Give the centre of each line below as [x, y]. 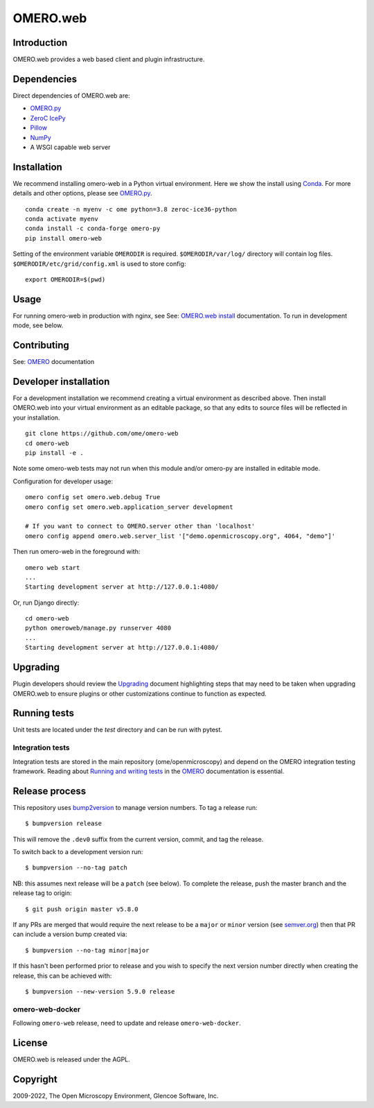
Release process [50, 791]
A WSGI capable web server [70, 147]
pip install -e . [54, 453]
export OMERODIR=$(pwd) [65, 279]
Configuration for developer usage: [63, 481]
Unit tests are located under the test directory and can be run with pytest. [118, 730]
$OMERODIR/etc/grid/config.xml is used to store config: [99, 263]
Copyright [35, 1079]
